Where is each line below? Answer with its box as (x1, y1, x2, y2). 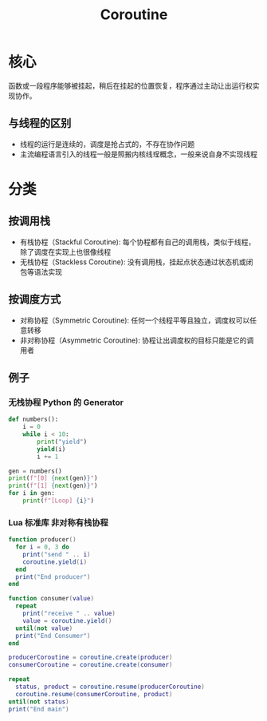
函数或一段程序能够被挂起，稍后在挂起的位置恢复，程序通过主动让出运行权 (8, 81, 253, 90)
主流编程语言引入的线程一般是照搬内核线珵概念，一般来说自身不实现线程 (19, 149, 257, 159)
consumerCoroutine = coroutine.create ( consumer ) (8, 661, 173, 669)
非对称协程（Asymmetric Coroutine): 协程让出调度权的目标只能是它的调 (19, 335, 254, 345)
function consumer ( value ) (8, 595, 94, 603)
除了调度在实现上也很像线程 (19, 247, 112, 256)
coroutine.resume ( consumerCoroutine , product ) (15, 690, 173, 698)
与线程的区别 (8, 117, 72, 130)
